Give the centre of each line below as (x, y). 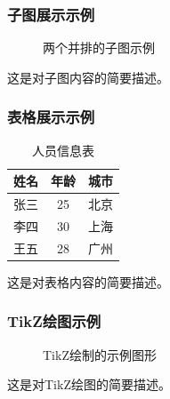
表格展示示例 (51, 117)
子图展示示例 (51, 14)
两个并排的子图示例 (99, 48)
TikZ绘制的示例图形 (100, 354)
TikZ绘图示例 (54, 321)
